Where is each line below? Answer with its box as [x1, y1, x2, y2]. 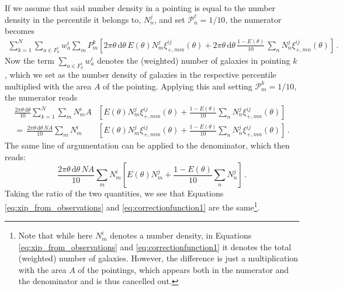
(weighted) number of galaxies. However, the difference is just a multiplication [18, 252, 299, 264]
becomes [5, 25, 35, 37]
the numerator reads [5, 91, 78, 103]
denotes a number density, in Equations [110, 229, 252, 241]
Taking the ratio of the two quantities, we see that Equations [5, 187, 224, 199]
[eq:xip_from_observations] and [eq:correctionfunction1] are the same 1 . [5, 199, 260, 213]
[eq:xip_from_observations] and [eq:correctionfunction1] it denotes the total [18, 240, 292, 253]
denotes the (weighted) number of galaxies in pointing [97, 54, 290, 67]
